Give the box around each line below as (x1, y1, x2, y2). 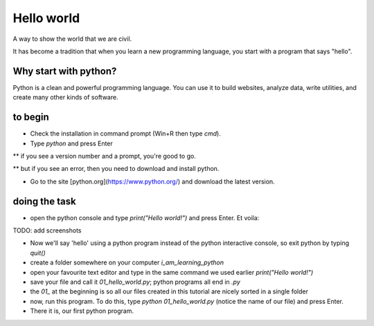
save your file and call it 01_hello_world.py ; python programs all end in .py (30, 278, 240, 286)
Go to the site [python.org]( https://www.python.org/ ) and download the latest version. (30, 177, 275, 185)
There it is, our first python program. (30, 307, 134, 315)
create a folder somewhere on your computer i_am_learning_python (30, 258, 224, 266)
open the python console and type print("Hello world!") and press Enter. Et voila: (30, 213, 260, 221)
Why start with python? (12, 65, 117, 77)
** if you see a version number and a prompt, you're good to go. (12, 152, 197, 160)
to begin (12, 111, 50, 123)
